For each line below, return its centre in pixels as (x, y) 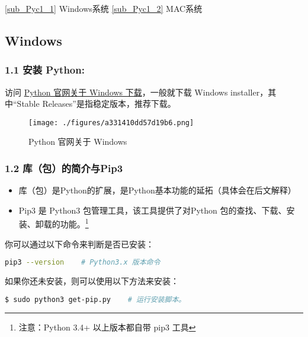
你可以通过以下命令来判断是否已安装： (79, 244)
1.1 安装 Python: (45, 70)
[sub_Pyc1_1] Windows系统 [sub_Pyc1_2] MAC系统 (104, 8)
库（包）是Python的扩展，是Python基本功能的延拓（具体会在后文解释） (157, 190)
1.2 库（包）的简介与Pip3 (64, 168)
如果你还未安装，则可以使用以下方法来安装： (92, 281)
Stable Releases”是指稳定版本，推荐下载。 (96, 104)
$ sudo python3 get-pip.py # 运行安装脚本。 (95, 299)
